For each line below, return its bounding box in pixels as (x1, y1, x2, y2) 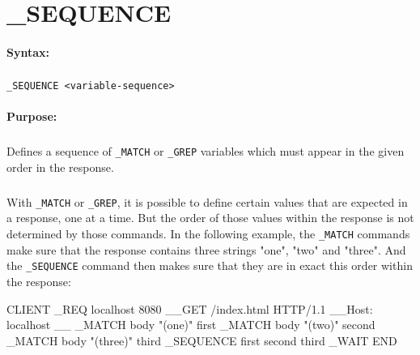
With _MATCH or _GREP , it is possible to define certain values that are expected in (6, 193, 408, 210)
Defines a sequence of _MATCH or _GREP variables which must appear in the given (6, 143, 405, 160)
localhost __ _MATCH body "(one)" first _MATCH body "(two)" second (6, 316, 375, 333)
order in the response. (6, 158, 114, 175)
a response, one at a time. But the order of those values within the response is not (6, 209, 414, 226)
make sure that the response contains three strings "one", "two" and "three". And (6, 241, 406, 258)
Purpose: (6, 108, 57, 125)
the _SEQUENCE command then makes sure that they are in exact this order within (6, 257, 413, 274)
